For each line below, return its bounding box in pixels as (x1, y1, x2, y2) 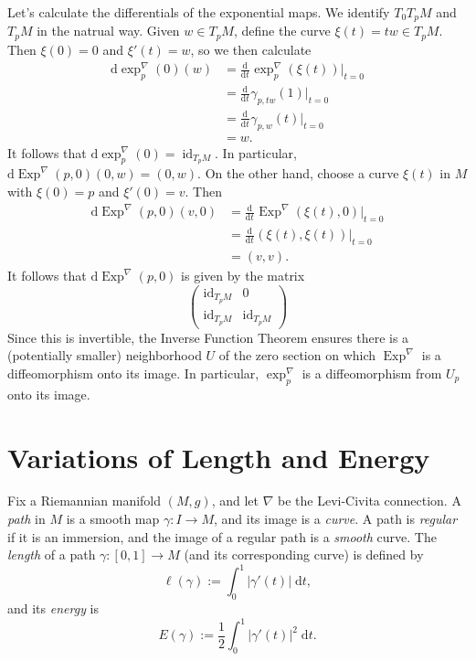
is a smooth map (66, 509, 160, 528)
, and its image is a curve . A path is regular (213, 509, 458, 528)
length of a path (7, 545, 96, 564)
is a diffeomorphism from (301, 363, 442, 382)
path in (7, 509, 46, 528)
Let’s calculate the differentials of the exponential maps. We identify (7, 3, 390, 21)
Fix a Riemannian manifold (7, 491, 162, 510)
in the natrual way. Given (37, 21, 180, 40)
